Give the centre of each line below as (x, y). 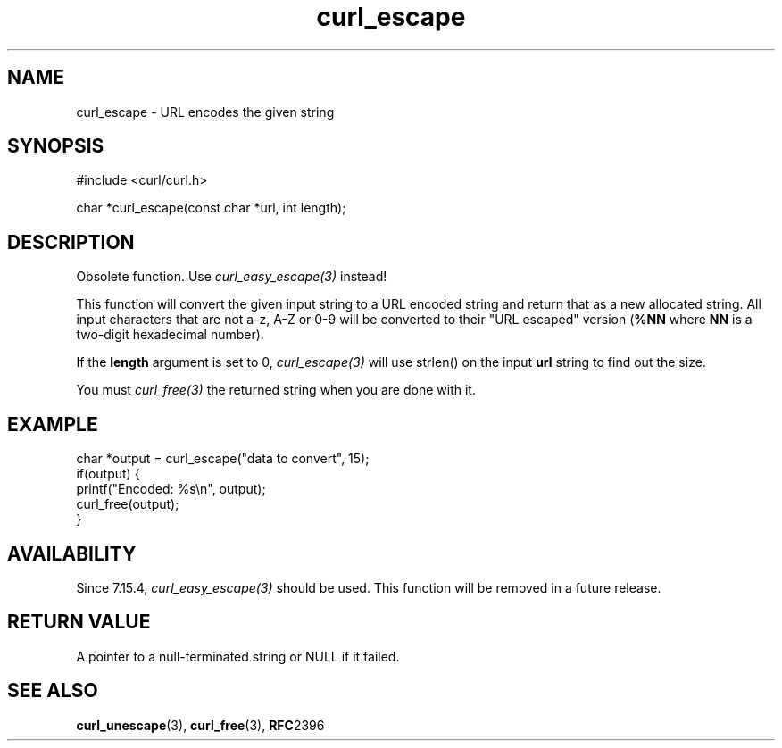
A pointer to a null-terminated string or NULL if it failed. (238, 656)
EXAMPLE (53, 424)
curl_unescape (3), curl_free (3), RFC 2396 (200, 725)
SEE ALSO (53, 691)
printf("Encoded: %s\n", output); (171, 489)
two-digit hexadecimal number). (170, 335)
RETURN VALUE (79, 622)
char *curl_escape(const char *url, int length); (211, 208)
